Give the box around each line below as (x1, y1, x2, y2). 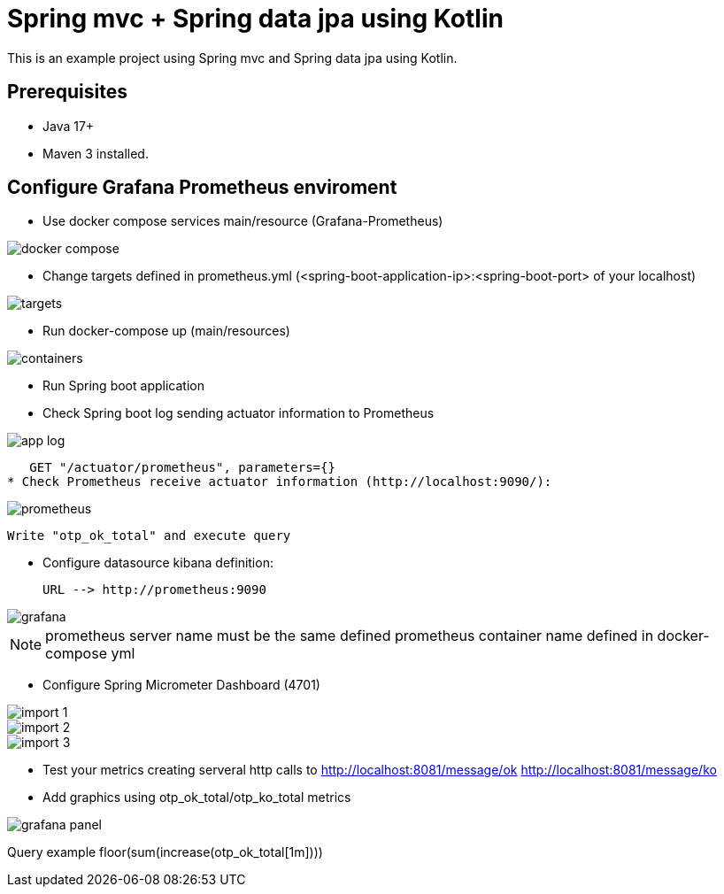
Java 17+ (42, 118, 95, 134)
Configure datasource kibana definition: (42, 555, 273, 571)
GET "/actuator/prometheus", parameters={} (29, 460, 335, 475)
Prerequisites (7, 81, 127, 104)
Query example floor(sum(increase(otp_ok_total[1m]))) (7, 844, 323, 860)
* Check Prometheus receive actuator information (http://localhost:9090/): (7, 474, 552, 489)
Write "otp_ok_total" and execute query (7, 528, 291, 543)
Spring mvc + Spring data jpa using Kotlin (7, 4, 504, 34)
